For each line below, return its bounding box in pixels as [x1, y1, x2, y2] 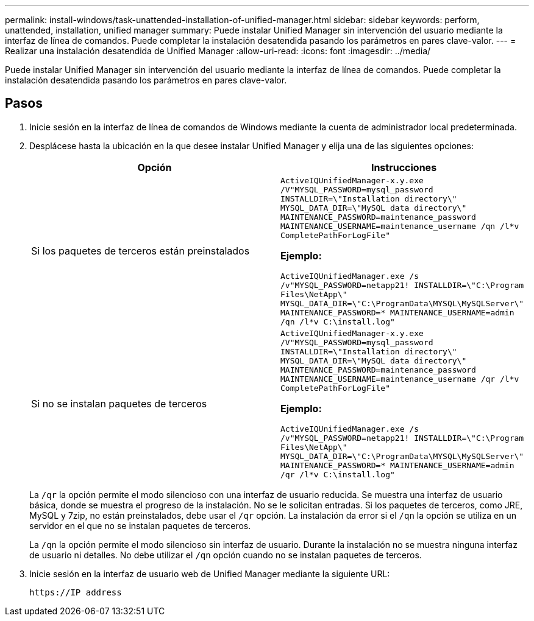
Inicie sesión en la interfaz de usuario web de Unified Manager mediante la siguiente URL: [29, 568, 390, 579]
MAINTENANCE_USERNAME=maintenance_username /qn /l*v [280, 221, 519, 231]
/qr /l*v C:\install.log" [280, 469, 395, 479]
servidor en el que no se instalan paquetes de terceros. [29, 520, 251, 531]
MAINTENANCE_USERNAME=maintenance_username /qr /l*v [280, 374, 519, 384]
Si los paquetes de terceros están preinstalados [31, 245, 250, 258]
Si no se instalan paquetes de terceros [31, 398, 207, 410]
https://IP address [29, 587, 122, 597]
